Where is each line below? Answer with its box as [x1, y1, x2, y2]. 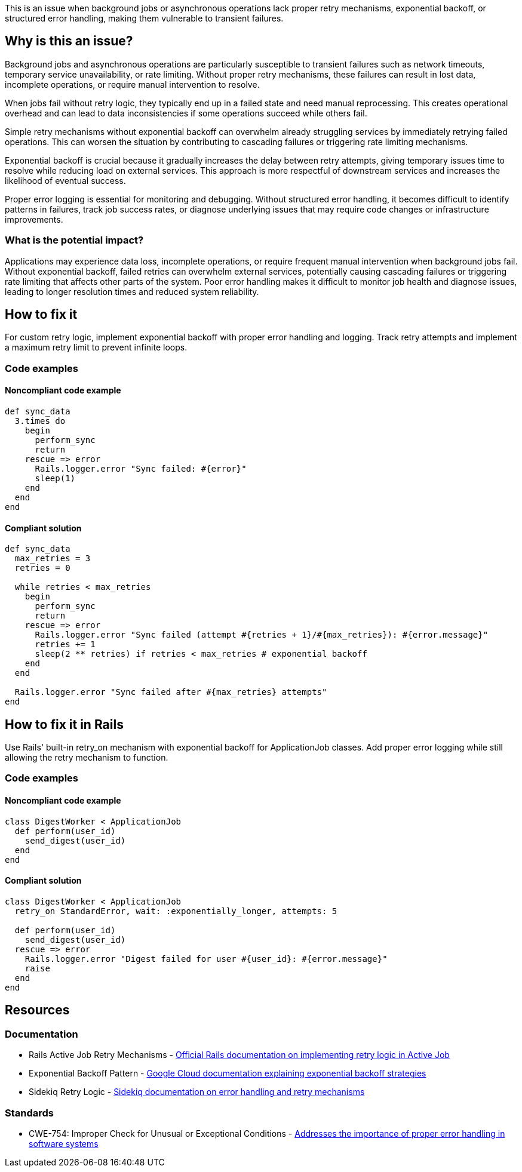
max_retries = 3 [14, 553, 91, 564]
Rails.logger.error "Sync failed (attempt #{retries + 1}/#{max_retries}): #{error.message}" [35, 630, 489, 640]
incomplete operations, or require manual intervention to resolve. [5, 79, 260, 90]
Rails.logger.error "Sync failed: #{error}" [35, 464, 247, 474]
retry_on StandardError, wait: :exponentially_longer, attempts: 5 [14, 906, 337, 916]
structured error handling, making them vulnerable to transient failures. [5, 13, 284, 23]
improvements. [5, 214, 63, 224]
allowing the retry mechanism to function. [5, 752, 168, 763]
